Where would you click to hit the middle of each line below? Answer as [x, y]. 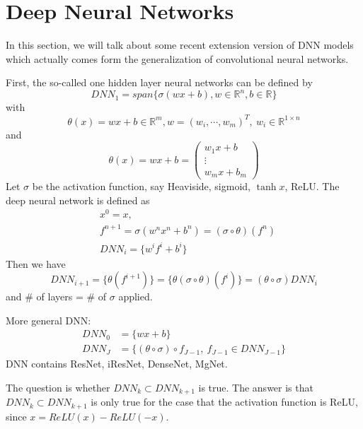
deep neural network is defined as [78, 200]
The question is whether [58, 387]
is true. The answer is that [256, 387]
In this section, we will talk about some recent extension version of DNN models [180, 45]
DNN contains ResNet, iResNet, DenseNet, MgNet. [117, 364]
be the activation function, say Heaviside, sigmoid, [141, 186]
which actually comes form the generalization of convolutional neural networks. [177, 58]
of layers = [60, 296]
